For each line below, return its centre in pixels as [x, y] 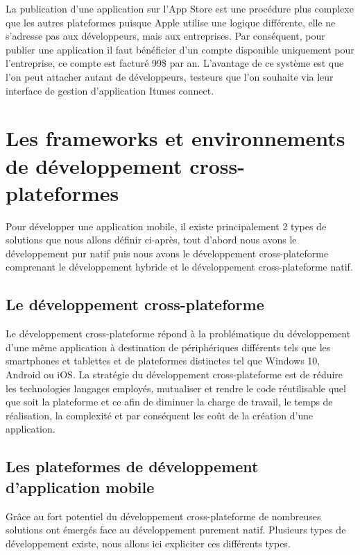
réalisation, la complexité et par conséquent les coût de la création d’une [160, 415]
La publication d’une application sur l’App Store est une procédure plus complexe [180, 8]
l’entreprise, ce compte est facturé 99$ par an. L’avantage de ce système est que [175, 63]
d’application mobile [80, 486]
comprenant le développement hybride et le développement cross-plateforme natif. [179, 267]
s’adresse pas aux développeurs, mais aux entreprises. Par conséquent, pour [165, 36]
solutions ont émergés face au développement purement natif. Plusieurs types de [176, 530]
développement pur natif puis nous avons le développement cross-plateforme [167, 253]
